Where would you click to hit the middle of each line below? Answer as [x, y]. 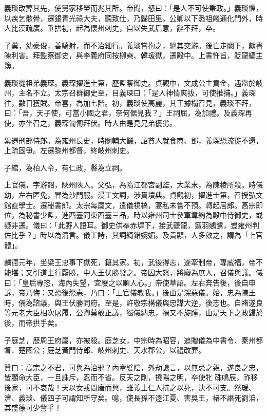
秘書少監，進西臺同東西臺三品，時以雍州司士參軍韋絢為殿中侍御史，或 [144, 215]
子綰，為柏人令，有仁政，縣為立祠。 [65, 167]
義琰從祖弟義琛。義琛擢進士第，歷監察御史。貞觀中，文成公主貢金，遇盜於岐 [133, 82]
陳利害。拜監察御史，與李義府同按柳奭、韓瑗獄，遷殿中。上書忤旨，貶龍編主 [133, 55]
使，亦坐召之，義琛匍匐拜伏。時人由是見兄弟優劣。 [90, 122]
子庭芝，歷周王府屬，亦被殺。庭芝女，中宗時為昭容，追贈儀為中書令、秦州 [130, 340]
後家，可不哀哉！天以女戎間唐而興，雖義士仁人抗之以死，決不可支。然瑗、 [130, 387]
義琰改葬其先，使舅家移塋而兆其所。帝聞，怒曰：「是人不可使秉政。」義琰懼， [133, 8]
